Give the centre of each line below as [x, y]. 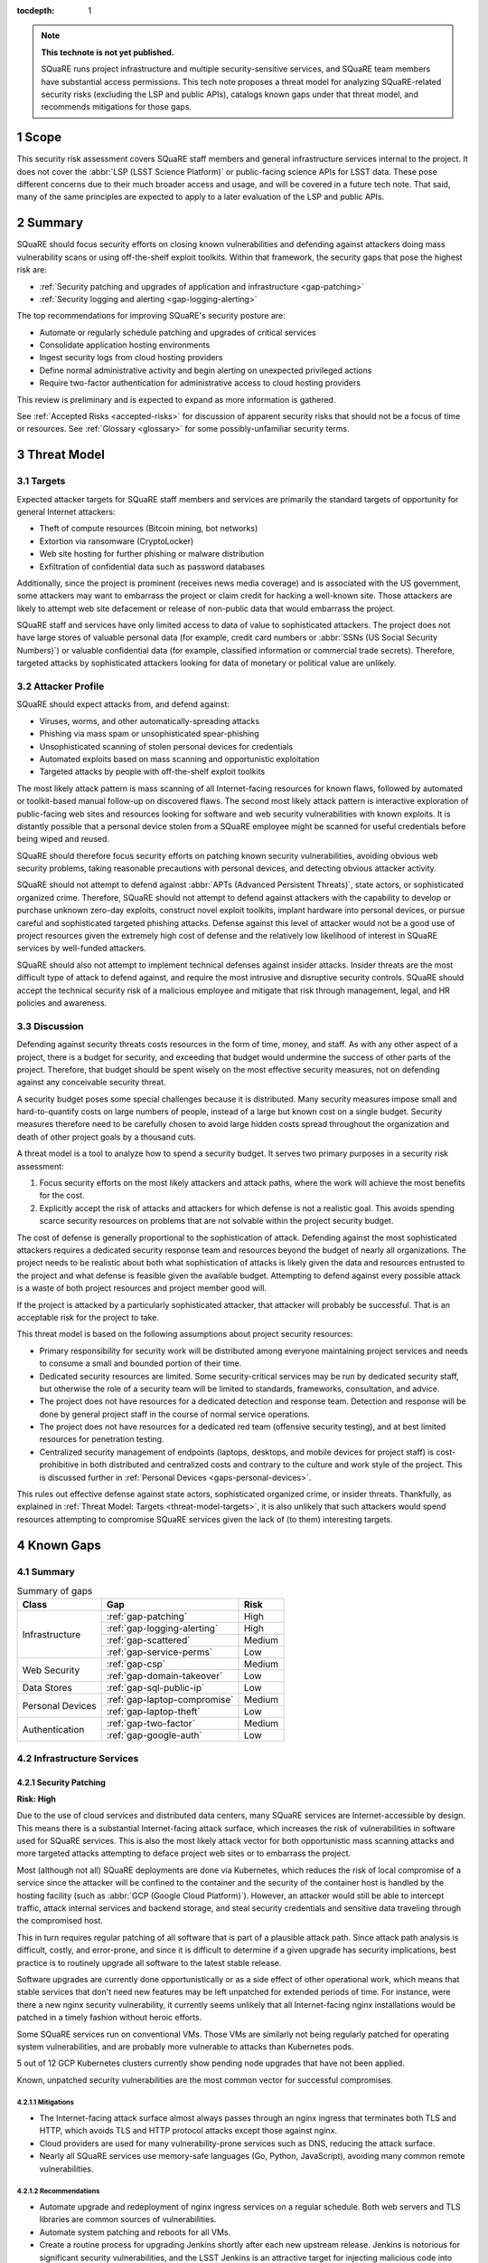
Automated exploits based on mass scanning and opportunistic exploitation [179, 759]
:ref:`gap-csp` [136, 1664]
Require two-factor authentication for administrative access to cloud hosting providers [200, 383]
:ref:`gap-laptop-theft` [153, 1712]
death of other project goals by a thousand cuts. [107, 1137]
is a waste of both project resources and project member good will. [141, 1288]
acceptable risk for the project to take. [88, 1317]
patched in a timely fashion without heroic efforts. [109, 2018]
